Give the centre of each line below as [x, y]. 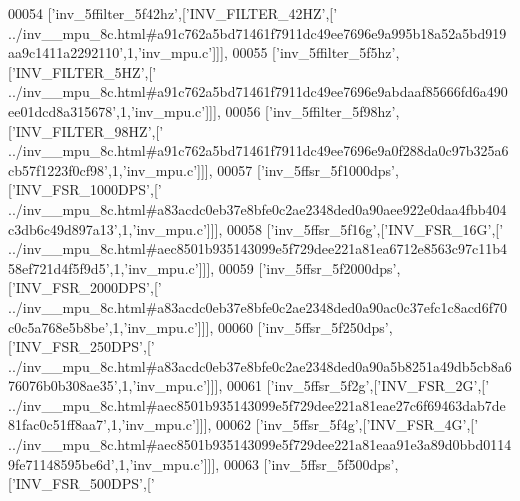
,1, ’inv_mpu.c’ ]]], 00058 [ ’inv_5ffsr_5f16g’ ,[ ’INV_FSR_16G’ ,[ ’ [310, 228]
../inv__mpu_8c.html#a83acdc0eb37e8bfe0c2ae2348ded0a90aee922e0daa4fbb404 [257, 208]
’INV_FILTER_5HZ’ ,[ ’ [84, 71]
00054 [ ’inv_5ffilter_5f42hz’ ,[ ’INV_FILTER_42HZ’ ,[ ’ [173, 13]
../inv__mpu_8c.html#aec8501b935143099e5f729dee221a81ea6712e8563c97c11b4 [257, 248]
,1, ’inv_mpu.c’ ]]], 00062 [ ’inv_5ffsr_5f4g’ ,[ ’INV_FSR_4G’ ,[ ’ [292, 424]
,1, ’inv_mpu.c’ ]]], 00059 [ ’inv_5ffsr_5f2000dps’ [253, 267]
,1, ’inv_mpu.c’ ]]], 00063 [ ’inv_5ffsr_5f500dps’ [254, 463]
